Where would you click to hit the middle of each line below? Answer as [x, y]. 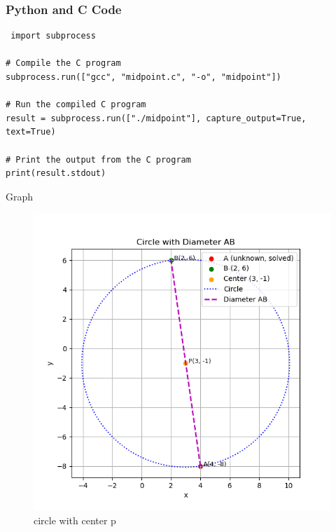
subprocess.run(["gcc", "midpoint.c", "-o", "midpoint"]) [143, 77]
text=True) [31, 132]
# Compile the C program [63, 63]
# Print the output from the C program [98, 159]
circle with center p [75, 520]
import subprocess [53, 36]
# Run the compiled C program [76, 105]
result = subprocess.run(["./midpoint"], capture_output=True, [156, 118]
